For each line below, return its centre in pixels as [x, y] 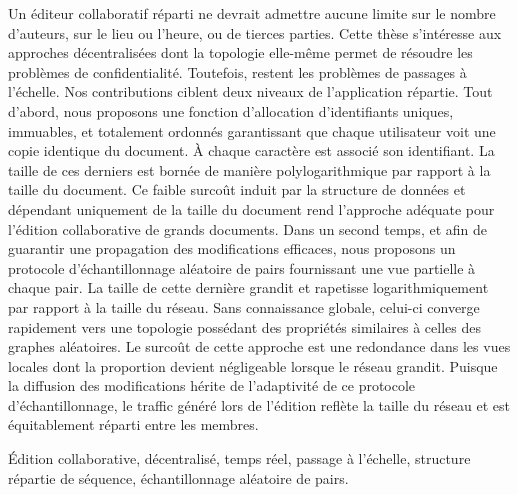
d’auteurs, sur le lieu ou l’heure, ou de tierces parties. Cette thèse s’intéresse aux [255, 32]
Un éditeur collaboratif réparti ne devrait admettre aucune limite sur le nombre [252, 13]
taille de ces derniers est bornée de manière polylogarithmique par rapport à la [249, 169]
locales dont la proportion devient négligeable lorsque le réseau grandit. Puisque [253, 365]
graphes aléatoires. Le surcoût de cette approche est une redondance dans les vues [259, 346]
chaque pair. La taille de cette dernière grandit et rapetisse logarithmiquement [248, 287]
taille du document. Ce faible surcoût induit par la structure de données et [237, 189]
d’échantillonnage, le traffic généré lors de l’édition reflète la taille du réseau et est [259, 404]
